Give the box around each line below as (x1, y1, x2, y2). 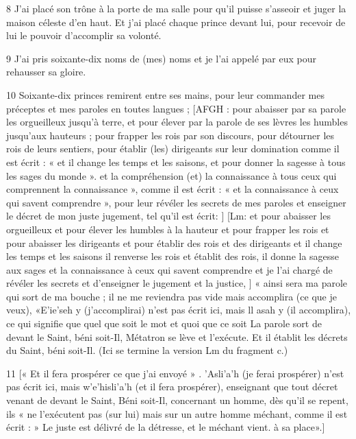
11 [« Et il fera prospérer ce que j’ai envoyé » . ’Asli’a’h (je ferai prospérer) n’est (6, 366, 344, 380)
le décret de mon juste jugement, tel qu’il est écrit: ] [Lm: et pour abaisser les (6, 209, 331, 223)
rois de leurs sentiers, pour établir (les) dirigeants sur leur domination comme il (6, 141, 340, 156)
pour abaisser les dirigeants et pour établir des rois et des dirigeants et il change (6, 235, 342, 250)
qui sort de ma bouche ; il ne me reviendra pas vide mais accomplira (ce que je (6, 289, 337, 303)
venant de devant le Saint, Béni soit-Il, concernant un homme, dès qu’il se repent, (6, 393, 348, 407)
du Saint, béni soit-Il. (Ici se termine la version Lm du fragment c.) (6, 343, 288, 357)
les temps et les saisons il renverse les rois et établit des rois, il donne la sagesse (6, 249, 340, 263)
